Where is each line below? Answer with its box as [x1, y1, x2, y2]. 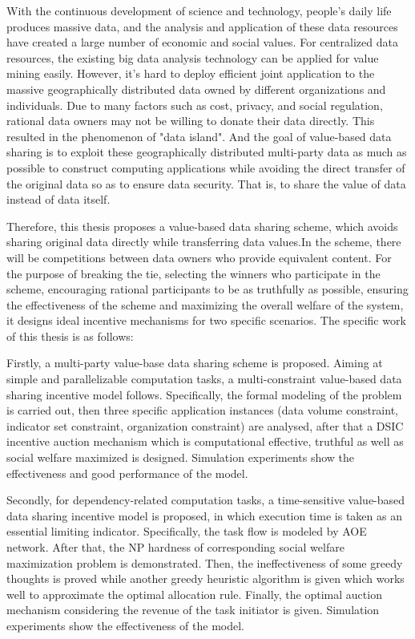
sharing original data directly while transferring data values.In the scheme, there [6, 233, 401, 250]
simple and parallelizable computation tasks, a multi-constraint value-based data [6, 370, 402, 387]
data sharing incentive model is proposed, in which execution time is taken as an [6, 507, 402, 524]
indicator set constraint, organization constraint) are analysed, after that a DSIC [6, 417, 404, 434]
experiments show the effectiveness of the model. [6, 617, 245, 633]
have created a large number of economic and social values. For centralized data [6, 34, 398, 51]
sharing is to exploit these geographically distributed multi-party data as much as [6, 144, 407, 160]
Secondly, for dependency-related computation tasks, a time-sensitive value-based [6, 491, 405, 508]
